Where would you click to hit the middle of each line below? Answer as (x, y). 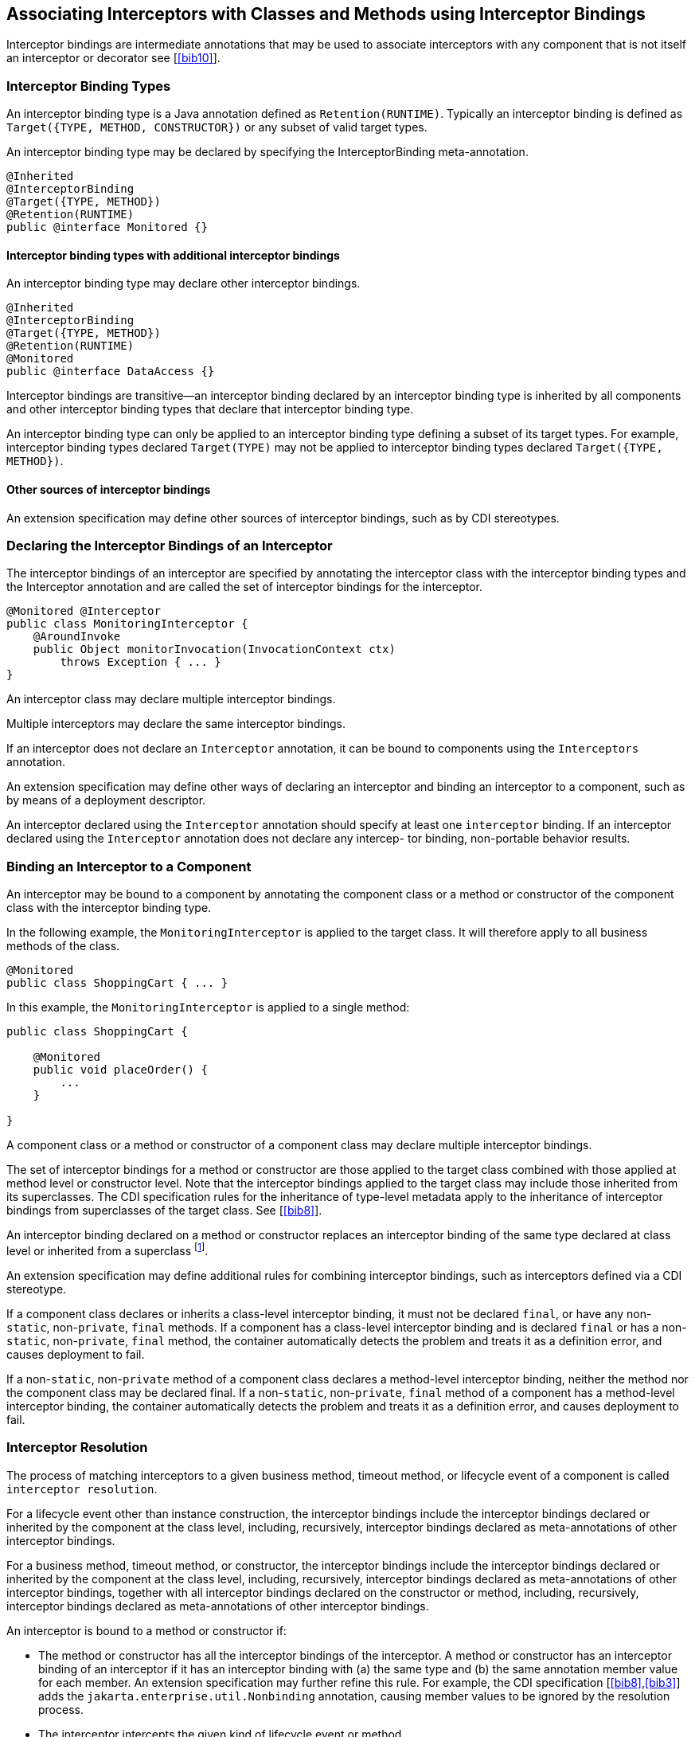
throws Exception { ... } (141, 662)
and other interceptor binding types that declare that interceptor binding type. (210, 409)
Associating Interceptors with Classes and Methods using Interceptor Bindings (326, 14)
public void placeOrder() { (120, 1070)
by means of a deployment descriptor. (106, 800)
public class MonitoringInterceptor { (127, 624)
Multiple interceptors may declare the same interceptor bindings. (176, 724)
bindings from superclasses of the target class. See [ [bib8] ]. (164, 1211)
